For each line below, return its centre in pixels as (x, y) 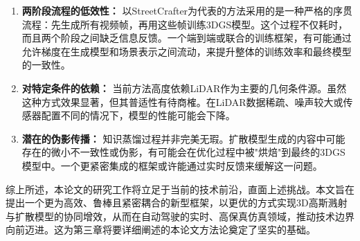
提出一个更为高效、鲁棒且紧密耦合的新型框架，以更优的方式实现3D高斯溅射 (177, 203)
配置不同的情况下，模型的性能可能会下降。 (138, 115)
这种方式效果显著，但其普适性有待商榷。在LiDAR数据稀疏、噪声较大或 (182, 101)
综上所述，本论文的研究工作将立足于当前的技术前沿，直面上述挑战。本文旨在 (180, 189)
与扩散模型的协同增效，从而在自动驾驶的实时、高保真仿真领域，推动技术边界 (180, 216)
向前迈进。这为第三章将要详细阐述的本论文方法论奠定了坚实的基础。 (161, 230)
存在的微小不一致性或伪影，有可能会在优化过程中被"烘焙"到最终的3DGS (183, 152)
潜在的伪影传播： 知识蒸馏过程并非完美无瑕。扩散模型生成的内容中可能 (183, 138)
